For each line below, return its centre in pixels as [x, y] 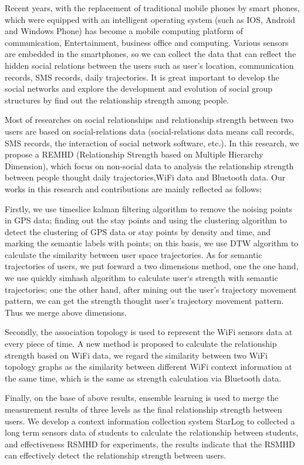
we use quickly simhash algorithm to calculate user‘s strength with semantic [141, 278]
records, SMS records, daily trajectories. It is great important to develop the [142, 77]
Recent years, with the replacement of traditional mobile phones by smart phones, [152, 8]
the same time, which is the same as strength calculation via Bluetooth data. [143, 378]
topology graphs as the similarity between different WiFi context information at [148, 367]
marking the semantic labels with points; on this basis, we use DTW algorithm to [152, 243]
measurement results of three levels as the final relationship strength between [143, 409]
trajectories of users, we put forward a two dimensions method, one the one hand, [152, 266]
